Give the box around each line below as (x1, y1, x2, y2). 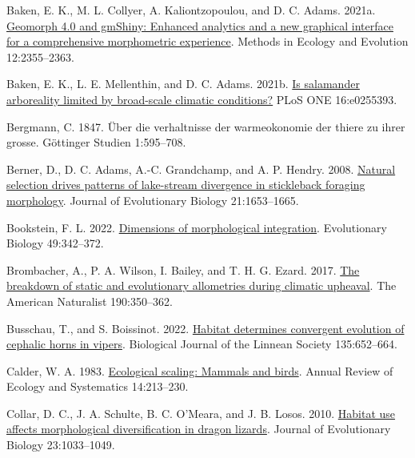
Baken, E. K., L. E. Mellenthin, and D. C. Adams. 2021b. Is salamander (6, 75, 360, 92)
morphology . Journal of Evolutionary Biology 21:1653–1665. (6, 191, 299, 208)
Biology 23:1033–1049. (6, 436, 115, 453)
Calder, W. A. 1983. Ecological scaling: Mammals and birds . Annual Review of (6, 362, 393, 379)
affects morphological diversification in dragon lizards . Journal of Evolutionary (6, 420, 391, 437)
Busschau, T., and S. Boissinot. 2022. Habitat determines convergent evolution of (6, 319, 405, 336)
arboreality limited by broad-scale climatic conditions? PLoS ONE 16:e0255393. (6, 90, 397, 107)
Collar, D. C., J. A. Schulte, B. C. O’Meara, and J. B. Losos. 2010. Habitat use (6, 404, 396, 421)
